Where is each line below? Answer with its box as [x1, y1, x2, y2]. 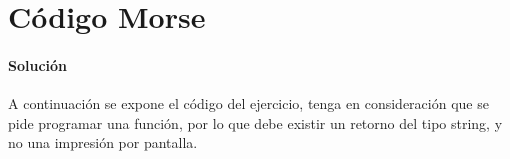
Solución [8, 54, 68, 75]
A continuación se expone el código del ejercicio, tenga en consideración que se [8, 93, 489, 114]
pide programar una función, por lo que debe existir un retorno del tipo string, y [8, 112, 503, 133]
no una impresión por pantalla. [8, 132, 198, 153]
